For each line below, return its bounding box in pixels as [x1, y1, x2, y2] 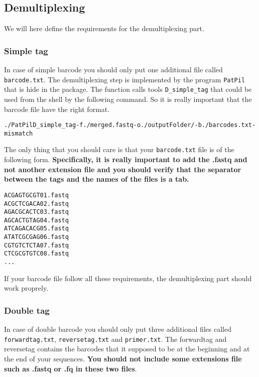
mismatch [4, 130, 33, 137]
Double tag [4, 304, 50, 316]
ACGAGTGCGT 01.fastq [4, 191, 69, 199]
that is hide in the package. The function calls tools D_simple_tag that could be [4, 84, 252, 94]
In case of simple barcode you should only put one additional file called [4, 64, 223, 75]
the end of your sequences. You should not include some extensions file [4, 353, 242, 364]
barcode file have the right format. [4, 103, 110, 114]
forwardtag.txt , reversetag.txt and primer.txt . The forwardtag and [4, 333, 227, 344]
